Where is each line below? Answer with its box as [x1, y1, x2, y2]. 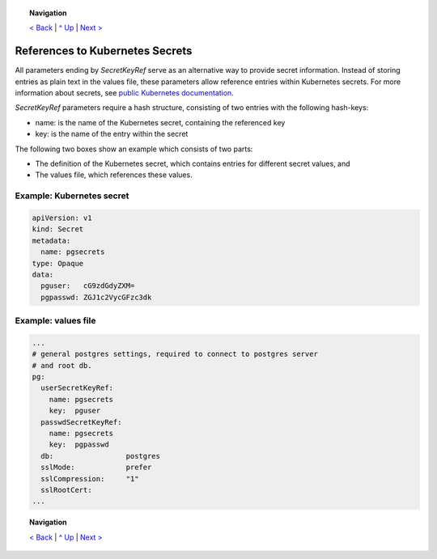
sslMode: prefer [40, 463, 152, 472]
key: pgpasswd [49, 440, 109, 449]
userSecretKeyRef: [40, 383, 113, 392]
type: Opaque [32, 259, 84, 268]
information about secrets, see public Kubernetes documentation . [15, 88, 234, 98]
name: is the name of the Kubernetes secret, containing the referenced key [35, 117, 286, 127]
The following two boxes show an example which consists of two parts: [15, 144, 253, 154]
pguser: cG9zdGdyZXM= [40, 282, 135, 290]
